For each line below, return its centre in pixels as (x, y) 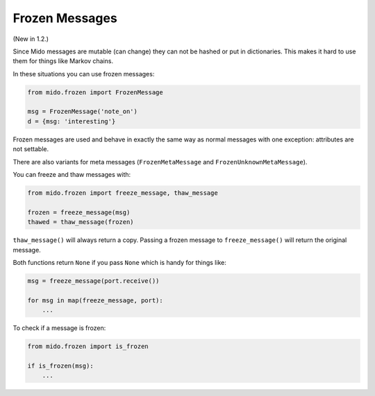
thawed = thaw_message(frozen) (81, 222)
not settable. (31, 149)
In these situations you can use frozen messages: (84, 74)
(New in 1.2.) (31, 39)
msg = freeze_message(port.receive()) (93, 281)
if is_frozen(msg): (60, 365)
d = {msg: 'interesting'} (72, 121)
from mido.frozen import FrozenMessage (95, 92)
